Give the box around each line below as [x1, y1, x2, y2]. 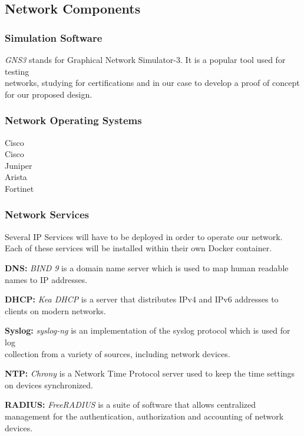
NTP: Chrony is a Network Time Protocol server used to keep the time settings [5, 367, 295, 380]
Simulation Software [5, 30, 103, 45]
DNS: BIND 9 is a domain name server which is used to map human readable [5, 261, 289, 274]
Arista [5, 171, 27, 183]
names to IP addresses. [5, 273, 88, 285]
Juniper [5, 159, 32, 171]
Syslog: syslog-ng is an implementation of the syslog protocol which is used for [5, 324, 290, 337]
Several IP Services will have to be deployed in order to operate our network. [5, 230, 283, 242]
